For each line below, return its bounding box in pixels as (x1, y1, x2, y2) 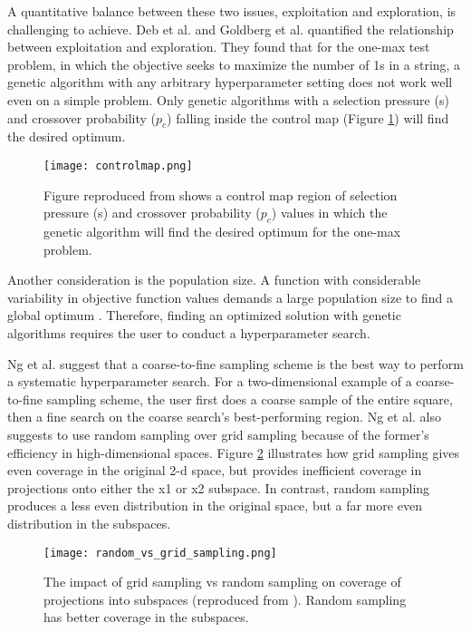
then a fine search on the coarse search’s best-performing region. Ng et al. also (7, 407, 441, 426)
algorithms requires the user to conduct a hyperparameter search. (7, 323, 370, 342)
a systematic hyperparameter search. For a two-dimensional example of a (7, 372, 412, 391)
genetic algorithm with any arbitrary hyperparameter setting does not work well (7, 73, 453, 92)
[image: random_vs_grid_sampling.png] (43, 546, 277, 559)
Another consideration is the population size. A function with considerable (7, 270, 421, 289)
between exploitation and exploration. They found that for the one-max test (7, 37, 430, 56)
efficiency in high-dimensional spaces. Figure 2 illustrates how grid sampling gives (7, 442, 460, 462)
